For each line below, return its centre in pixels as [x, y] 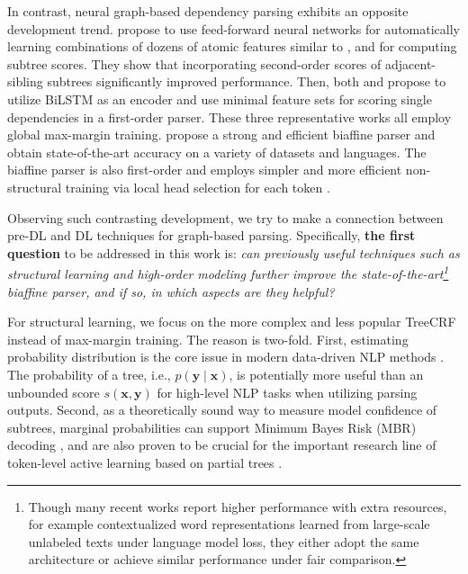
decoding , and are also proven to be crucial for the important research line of [222, 445]
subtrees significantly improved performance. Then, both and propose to [247, 81]
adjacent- [410, 63]
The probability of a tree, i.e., [89, 374]
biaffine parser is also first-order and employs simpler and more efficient [205, 170]
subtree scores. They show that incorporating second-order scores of [194, 63]
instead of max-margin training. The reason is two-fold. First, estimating [208, 339]
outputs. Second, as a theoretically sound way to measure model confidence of [222, 410]
